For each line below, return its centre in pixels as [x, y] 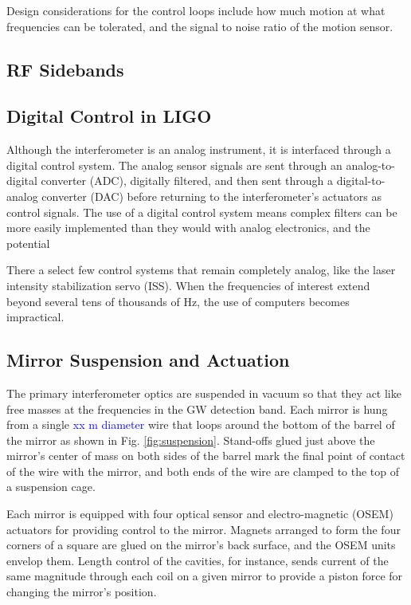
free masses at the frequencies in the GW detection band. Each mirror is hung [197, 409]
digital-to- [361, 181]
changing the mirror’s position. [82, 592]
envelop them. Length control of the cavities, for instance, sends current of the [198, 560]
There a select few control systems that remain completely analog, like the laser [201, 270]
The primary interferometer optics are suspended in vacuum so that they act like [204, 393]
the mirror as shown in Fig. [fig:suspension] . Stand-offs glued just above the [191, 440]
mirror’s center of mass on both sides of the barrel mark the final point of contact [206, 456]
